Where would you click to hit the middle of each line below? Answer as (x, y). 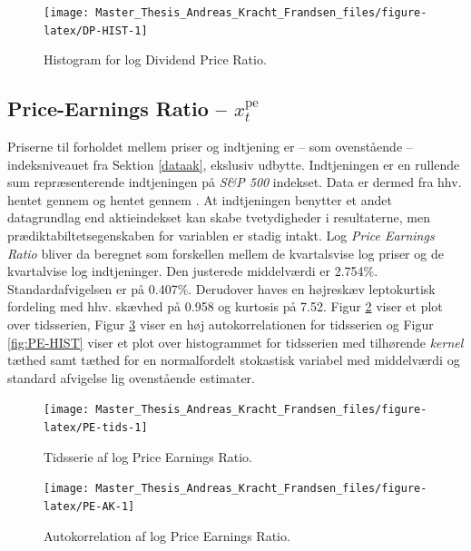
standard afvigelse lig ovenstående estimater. (131, 377)
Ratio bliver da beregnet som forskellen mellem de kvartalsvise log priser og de (226, 253)
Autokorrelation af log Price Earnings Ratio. (167, 535)
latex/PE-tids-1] (96, 428)
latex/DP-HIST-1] (96, 30)
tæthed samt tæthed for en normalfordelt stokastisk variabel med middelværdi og (234, 360)
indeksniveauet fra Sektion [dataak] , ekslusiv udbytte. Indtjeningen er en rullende (234, 164)
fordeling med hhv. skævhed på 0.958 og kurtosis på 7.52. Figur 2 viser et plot (225, 306)
